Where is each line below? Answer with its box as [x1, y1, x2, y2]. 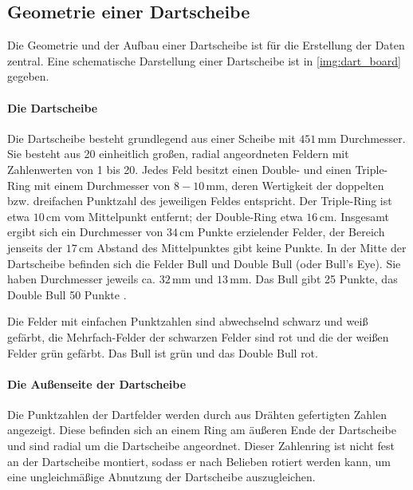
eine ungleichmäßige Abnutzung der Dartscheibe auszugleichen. [7, 468, 316, 485]
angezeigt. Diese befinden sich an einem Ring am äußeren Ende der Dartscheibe [7, 421, 396, 438]
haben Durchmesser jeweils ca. [7, 271, 155, 287]
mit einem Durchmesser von [33, 176, 171, 193]
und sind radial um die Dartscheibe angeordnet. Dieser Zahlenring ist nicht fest [7, 437, 395, 454]
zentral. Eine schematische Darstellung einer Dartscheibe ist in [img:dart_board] [7, 52, 401, 69]
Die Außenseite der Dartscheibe [7, 375, 187, 392]
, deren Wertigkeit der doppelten [224, 176, 384, 193]
